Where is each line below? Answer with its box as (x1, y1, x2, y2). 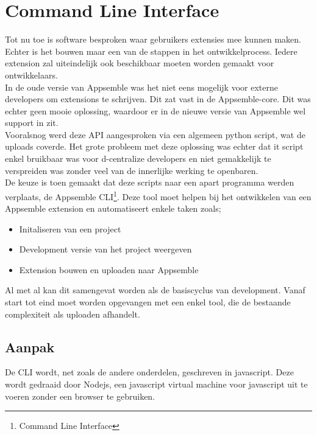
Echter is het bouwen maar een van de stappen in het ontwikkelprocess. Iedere (5, 44, 297, 57)
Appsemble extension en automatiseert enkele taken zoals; (5, 202, 221, 215)
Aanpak (5, 337, 55, 356)
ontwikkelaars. (5, 68, 58, 81)
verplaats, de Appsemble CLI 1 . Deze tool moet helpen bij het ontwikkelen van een (5, 188, 312, 203)
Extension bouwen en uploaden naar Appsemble (19, 263, 199, 276)
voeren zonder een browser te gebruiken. (5, 389, 155, 402)
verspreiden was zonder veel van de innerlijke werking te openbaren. (5, 164, 258, 176)
